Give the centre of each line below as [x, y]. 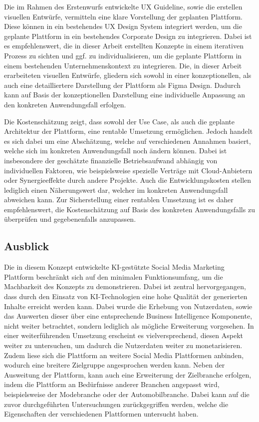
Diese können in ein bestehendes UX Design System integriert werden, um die [123, 26]
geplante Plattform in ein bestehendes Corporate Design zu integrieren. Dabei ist [128, 36]
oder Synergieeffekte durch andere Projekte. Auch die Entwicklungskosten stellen [128, 180]
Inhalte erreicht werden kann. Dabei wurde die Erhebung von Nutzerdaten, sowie [128, 306]
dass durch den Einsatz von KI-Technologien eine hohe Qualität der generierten [126, 296]
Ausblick [27, 246]
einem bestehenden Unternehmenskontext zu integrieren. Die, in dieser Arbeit [123, 65]
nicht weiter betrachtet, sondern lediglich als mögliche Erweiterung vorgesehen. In [129, 325]
